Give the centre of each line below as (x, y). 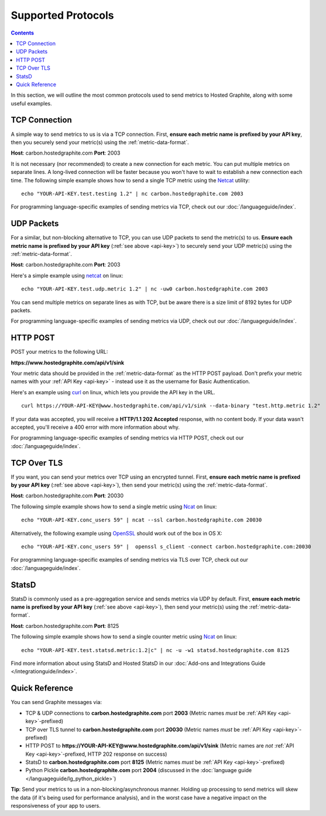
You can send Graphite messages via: (56, 702)
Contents (23, 33)
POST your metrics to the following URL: (59, 352)
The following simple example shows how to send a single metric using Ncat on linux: (114, 506)
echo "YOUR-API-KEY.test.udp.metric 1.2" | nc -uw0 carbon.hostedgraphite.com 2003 (145, 289)
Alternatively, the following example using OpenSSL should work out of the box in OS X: (116, 533)
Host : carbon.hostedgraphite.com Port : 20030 (67, 496)
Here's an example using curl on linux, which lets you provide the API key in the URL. (113, 392)
